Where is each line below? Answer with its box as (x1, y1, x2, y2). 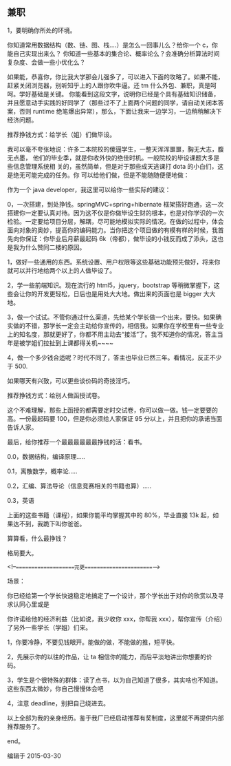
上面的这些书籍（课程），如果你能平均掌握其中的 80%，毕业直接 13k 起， (7, 510, 213, 519)
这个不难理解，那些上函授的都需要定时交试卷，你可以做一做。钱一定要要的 (7, 406, 218, 414)
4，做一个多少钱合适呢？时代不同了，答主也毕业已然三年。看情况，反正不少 (7, 353, 222, 362)
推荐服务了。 (7, 722, 43, 730)
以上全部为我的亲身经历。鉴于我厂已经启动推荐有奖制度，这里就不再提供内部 (7, 714, 224, 722)
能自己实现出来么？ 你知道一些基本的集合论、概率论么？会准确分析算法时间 (7, 49, 220, 57)
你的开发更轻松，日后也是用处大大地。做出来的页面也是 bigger (25, 289, 202, 298)
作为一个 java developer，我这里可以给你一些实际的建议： (7, 185, 171, 194)
